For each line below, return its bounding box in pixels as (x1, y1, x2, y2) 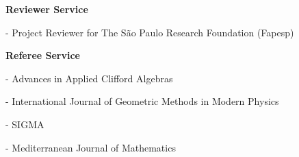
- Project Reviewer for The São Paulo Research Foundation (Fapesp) (5, 25, 294, 39)
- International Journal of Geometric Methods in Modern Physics (5, 94, 279, 108)
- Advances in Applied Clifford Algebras (5, 71, 173, 85)
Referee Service (5, 48, 80, 62)
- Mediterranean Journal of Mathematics (5, 140, 176, 154)
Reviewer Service (5, 2, 88, 16)
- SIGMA (5, 117, 44, 131)
